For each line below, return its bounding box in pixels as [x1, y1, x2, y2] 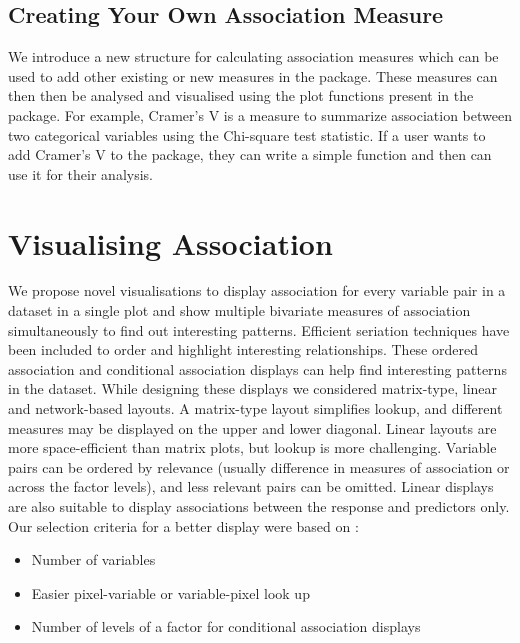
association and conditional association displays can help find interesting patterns [8, 358, 507, 379]
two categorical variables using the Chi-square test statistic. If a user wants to [8, 124, 486, 145]
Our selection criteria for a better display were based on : [8, 515, 359, 536]
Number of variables [31, 549, 156, 570]
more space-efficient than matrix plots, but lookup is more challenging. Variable [8, 437, 497, 458]
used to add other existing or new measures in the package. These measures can [8, 65, 498, 86]
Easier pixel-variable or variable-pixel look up [31, 582, 310, 603]
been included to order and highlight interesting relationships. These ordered [8, 339, 478, 360]
